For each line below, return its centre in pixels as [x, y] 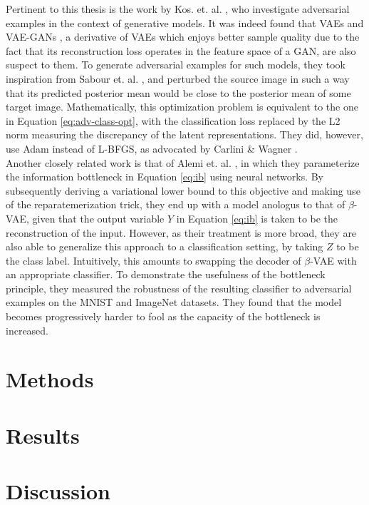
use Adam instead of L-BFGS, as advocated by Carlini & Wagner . [152, 148]
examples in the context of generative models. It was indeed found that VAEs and [185, 22]
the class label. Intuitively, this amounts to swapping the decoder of [154, 260]
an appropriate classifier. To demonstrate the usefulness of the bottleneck [166, 274]
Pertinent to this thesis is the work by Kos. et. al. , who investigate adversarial [178, 9]
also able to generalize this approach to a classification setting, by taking [165, 246]
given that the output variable [98, 218]
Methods [50, 379]
